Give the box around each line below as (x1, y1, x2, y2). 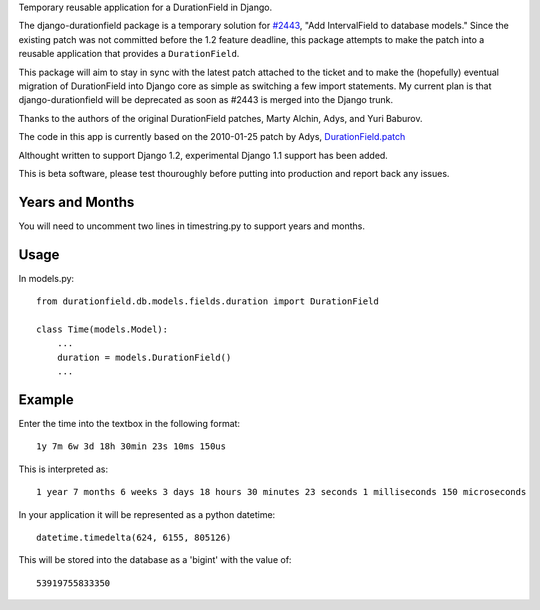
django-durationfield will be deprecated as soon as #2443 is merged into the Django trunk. (18, 94, 394, 106)
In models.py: (18, 272, 75, 284)
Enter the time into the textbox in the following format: (18, 417, 240, 429)
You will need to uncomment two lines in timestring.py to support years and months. (18, 220, 365, 232)
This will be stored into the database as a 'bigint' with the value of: (18, 554, 292, 566)
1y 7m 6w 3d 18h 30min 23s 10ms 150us (36, 441, 227, 452)
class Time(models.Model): (36, 323, 169, 335)
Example (18, 391, 74, 408)
